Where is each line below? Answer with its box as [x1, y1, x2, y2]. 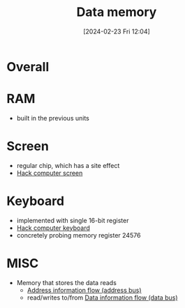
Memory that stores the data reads [16, 278, 117, 286]
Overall [6, 59, 50, 75]
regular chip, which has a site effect [16, 161, 120, 169]
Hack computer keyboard [16, 224, 90, 232]
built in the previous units [16, 114, 90, 122]
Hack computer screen [16, 169, 83, 177]
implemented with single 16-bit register [16, 216, 129, 224]
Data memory [76, 4, 157, 20]
